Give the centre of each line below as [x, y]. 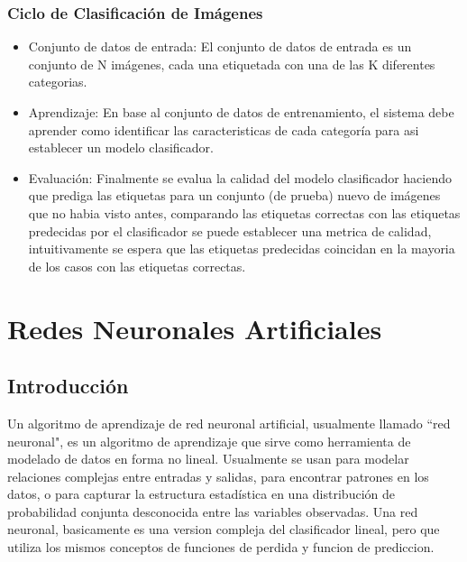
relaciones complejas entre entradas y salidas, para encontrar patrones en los [218, 476]
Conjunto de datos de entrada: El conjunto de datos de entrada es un [220, 46]
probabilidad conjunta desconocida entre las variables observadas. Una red [213, 511]
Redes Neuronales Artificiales [195, 328]
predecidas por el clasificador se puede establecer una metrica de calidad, [230, 230]
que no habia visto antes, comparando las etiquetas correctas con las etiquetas [244, 212]
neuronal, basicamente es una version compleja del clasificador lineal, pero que [224, 529]
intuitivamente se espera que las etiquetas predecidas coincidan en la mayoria [242, 249]
